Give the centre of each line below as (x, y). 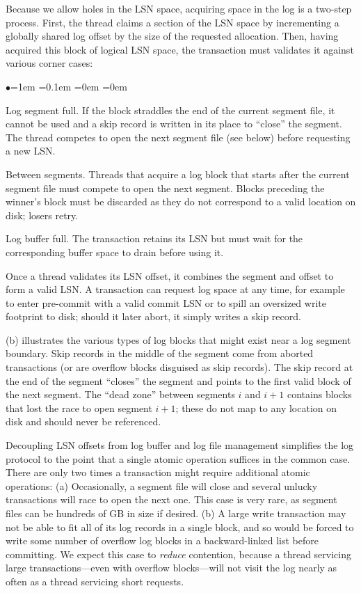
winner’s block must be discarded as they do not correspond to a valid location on (181, 201)
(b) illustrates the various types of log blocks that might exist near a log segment (178, 339)
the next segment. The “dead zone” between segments (120, 394)
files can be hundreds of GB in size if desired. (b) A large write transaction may (176, 513)
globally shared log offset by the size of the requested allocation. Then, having (172, 36)
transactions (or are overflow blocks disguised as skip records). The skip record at (179, 367)
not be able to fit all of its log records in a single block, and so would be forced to (180, 527)
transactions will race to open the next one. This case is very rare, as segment (171, 499)
